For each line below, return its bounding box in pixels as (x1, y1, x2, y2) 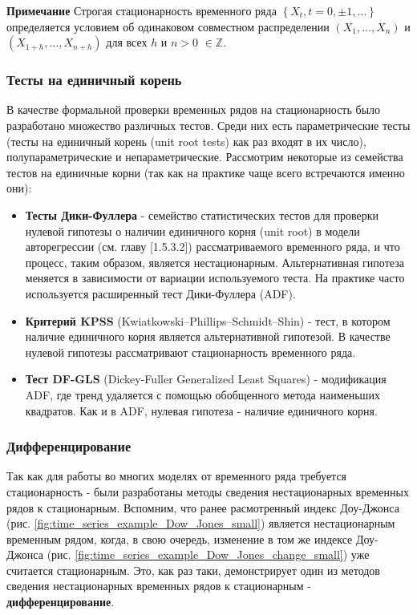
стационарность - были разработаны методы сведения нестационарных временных (6, 483, 409, 500)
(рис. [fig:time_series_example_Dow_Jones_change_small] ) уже (47, 546, 370, 563)
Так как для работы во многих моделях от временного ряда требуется (6, 467, 347, 484)
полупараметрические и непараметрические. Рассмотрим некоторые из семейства (6, 148, 403, 165)
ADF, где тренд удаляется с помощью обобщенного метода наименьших (25, 386, 380, 403)
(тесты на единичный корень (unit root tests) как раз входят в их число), (6, 132, 366, 149)
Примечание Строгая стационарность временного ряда (6, 2, 277, 18)
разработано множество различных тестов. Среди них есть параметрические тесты (6, 117, 411, 133)
